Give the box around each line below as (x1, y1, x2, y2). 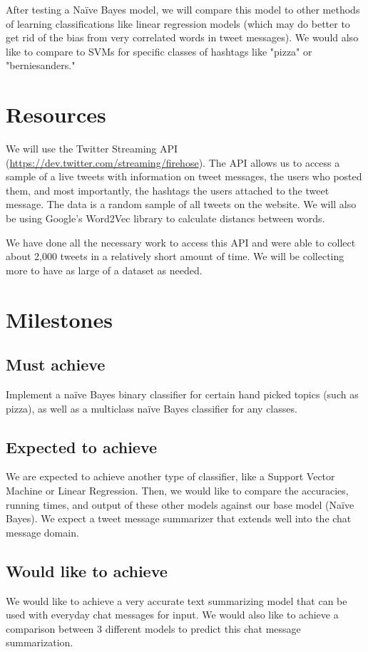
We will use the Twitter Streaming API (6, 141, 178, 156)
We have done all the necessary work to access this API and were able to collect (6, 234, 356, 249)
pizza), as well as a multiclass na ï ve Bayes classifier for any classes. (6, 400, 297, 415)
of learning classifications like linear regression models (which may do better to (6, 16, 350, 31)
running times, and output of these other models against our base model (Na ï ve (6, 497, 354, 512)
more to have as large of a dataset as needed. (6, 262, 203, 277)
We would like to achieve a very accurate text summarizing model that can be (6, 593, 347, 608)
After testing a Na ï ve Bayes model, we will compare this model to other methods (6, 2, 360, 16)
